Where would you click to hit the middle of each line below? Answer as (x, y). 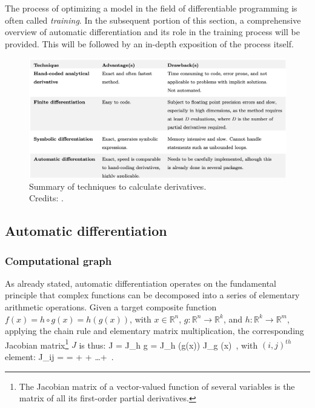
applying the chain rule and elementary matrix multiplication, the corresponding (154, 331)
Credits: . (46, 198)
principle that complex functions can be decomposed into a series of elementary (152, 295)
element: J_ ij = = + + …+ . (59, 357)
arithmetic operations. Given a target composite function (111, 307)
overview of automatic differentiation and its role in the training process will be (152, 32)
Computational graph (58, 260)
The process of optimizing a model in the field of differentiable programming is (151, 8)
